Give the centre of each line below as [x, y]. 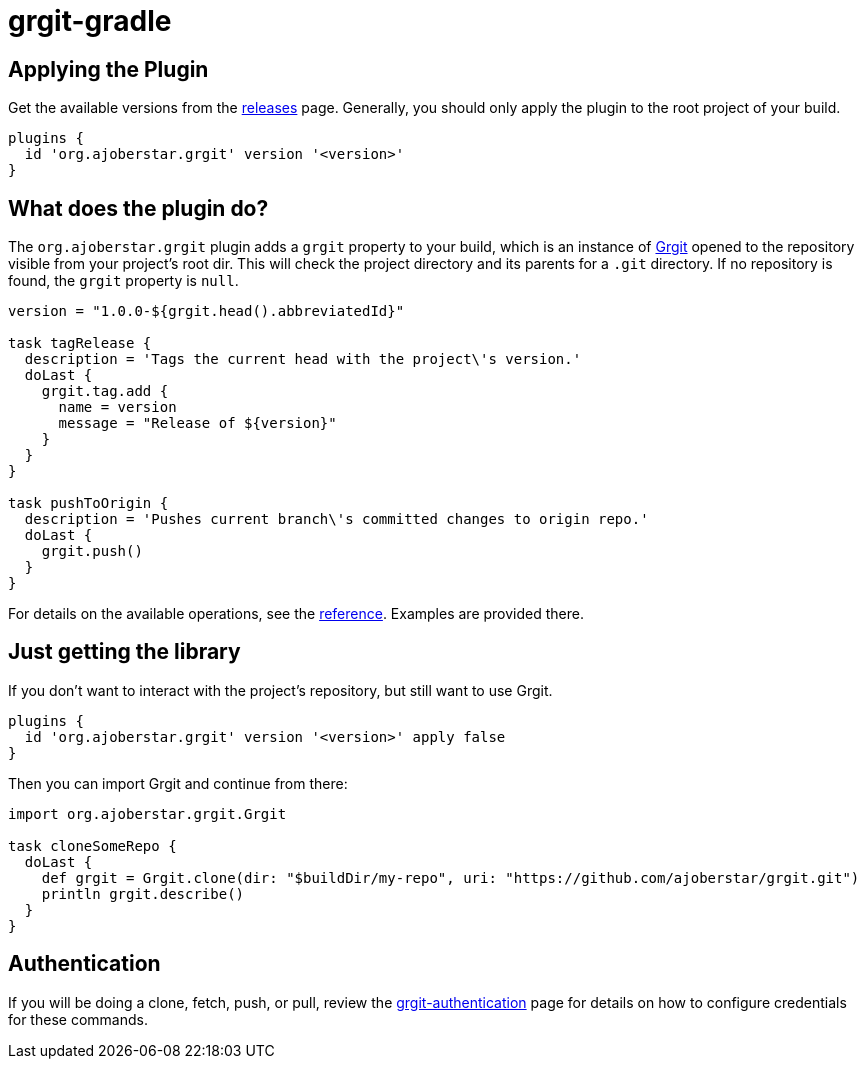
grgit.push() [92, 551]
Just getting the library [124, 652]
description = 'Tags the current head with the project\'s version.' [303, 359]
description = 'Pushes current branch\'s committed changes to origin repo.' [336, 519]
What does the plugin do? [138, 208]
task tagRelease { [80, 343]
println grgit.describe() [143, 893]
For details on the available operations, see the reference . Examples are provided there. [296, 614]
